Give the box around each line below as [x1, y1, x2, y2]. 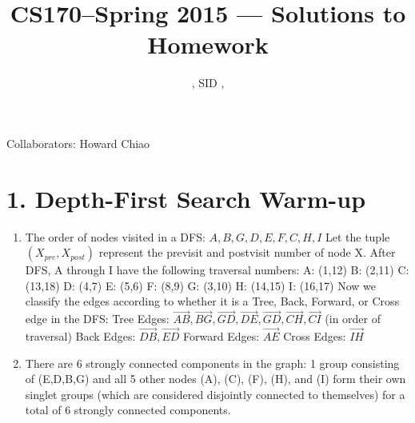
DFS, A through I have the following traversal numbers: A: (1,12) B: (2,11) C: [25, 261, 409, 278]
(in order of [325, 310, 381, 327]
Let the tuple [325, 228, 390, 245]
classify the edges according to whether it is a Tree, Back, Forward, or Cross [25, 293, 400, 309]
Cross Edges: [283, 328, 346, 345]
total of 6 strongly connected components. [25, 401, 231, 418]
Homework [147, 28, 269, 61]
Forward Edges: [183, 328, 260, 345]
